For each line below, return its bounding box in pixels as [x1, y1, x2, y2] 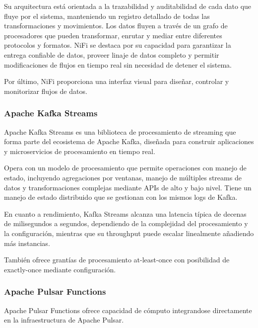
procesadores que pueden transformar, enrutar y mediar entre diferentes [4, 30, 222, 40]
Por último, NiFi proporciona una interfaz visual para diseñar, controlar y [4, 76, 229, 86]
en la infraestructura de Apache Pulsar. [4, 315, 124, 325]
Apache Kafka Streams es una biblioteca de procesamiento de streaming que [4, 126, 236, 137]
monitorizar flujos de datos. [4, 85, 87, 96]
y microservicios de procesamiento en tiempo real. [4, 146, 155, 156]
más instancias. [4, 238, 50, 248]
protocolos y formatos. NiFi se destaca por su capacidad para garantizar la [4, 40, 231, 50]
